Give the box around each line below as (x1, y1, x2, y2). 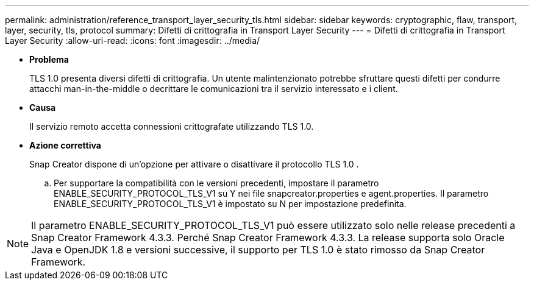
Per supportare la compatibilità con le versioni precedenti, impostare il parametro (54, 178, 379, 188)
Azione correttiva (29, 140, 101, 150)
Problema (29, 54, 69, 65)
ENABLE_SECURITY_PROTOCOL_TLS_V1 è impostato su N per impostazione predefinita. (54, 199, 407, 209)
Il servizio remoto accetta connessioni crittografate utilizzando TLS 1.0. (29, 121, 314, 132)
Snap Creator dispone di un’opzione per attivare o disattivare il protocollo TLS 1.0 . (29, 159, 359, 169)
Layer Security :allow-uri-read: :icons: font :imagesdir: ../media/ (5, 35, 260, 46)
